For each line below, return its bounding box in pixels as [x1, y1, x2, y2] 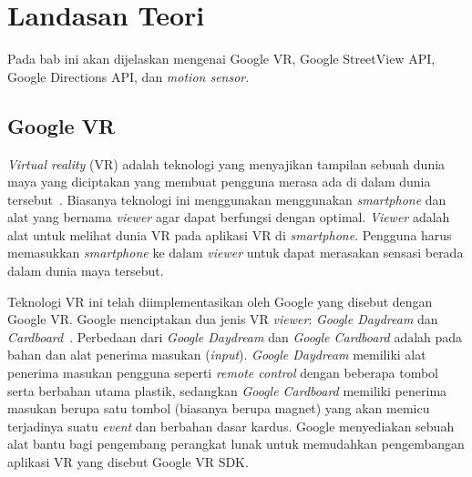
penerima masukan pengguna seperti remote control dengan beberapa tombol [7, 363, 438, 382]
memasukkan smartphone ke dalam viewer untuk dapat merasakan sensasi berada [7, 243, 464, 262]
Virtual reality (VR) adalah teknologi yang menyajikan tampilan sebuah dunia [7, 154, 446, 173]
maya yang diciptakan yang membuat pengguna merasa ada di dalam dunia [7, 172, 431, 191]
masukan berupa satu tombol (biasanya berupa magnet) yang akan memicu [7, 399, 430, 418]
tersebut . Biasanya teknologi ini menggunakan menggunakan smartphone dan [7, 189, 446, 208]
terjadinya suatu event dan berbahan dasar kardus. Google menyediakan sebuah [7, 416, 455, 435]
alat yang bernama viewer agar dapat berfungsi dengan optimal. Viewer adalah [7, 208, 450, 227]
